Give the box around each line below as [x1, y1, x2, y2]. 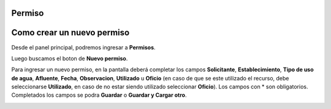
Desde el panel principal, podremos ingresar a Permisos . [11, 43, 156, 51]
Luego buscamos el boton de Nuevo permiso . [11, 55, 128, 62]
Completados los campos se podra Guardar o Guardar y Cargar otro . [11, 91, 187, 99]
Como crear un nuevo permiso [11, 27, 130, 38]
